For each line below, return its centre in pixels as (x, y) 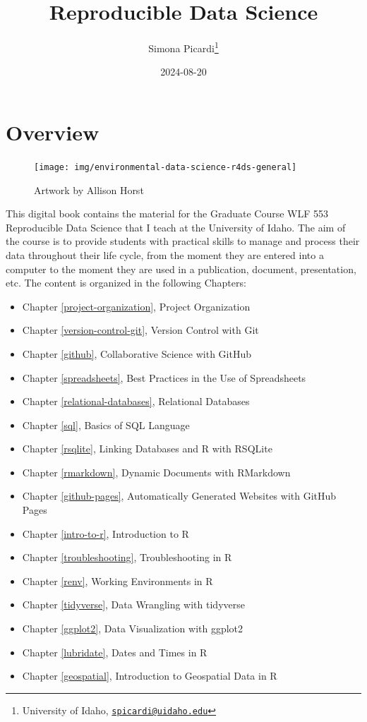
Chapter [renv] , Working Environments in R (118, 580)
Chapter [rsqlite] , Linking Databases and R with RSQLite (147, 449)
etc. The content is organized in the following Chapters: (126, 283)
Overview (53, 132)
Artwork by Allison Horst (89, 189)
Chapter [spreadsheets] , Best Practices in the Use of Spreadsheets (164, 377)
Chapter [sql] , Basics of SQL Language (106, 425)
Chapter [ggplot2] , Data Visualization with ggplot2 (133, 628)
